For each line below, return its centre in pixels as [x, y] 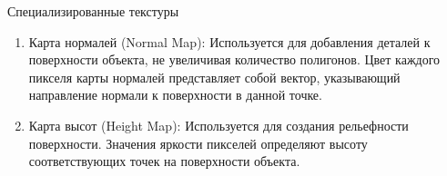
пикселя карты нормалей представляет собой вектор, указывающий [214, 77]
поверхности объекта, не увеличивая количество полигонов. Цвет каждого [234, 59]
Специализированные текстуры [93, 11]
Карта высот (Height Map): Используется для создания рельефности [218, 125]
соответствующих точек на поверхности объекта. [164, 161]
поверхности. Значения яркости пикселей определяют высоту [198, 143]
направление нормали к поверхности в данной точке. [175, 95]
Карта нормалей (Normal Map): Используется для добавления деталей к [229, 41]
